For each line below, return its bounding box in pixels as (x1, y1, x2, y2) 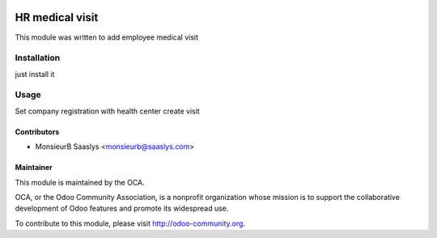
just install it (15, 69, 55, 79)
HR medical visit (15, 11, 99, 24)
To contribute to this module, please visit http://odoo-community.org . (15, 219, 246, 228)
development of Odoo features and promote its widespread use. (15, 203, 229, 214)
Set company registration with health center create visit (15, 106, 200, 116)
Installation (15, 53, 61, 64)
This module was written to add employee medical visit (15, 32, 198, 42)
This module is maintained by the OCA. (15, 177, 145, 187)
